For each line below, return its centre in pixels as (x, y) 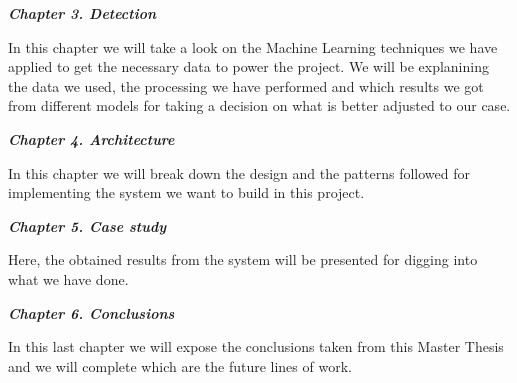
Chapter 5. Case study (87, 225)
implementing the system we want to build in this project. (186, 192)
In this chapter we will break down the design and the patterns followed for (239, 172)
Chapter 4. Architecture (91, 138)
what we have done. (68, 278)
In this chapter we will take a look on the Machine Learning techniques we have (253, 46)
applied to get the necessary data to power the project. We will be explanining (248, 66)
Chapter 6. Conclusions (91, 312)
